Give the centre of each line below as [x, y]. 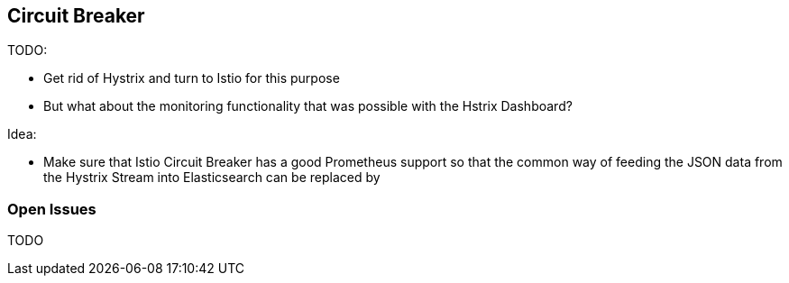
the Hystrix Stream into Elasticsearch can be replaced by [212, 178]
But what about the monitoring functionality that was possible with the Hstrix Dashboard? [308, 106]
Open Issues [52, 209]
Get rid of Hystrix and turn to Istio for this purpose [192, 78]
